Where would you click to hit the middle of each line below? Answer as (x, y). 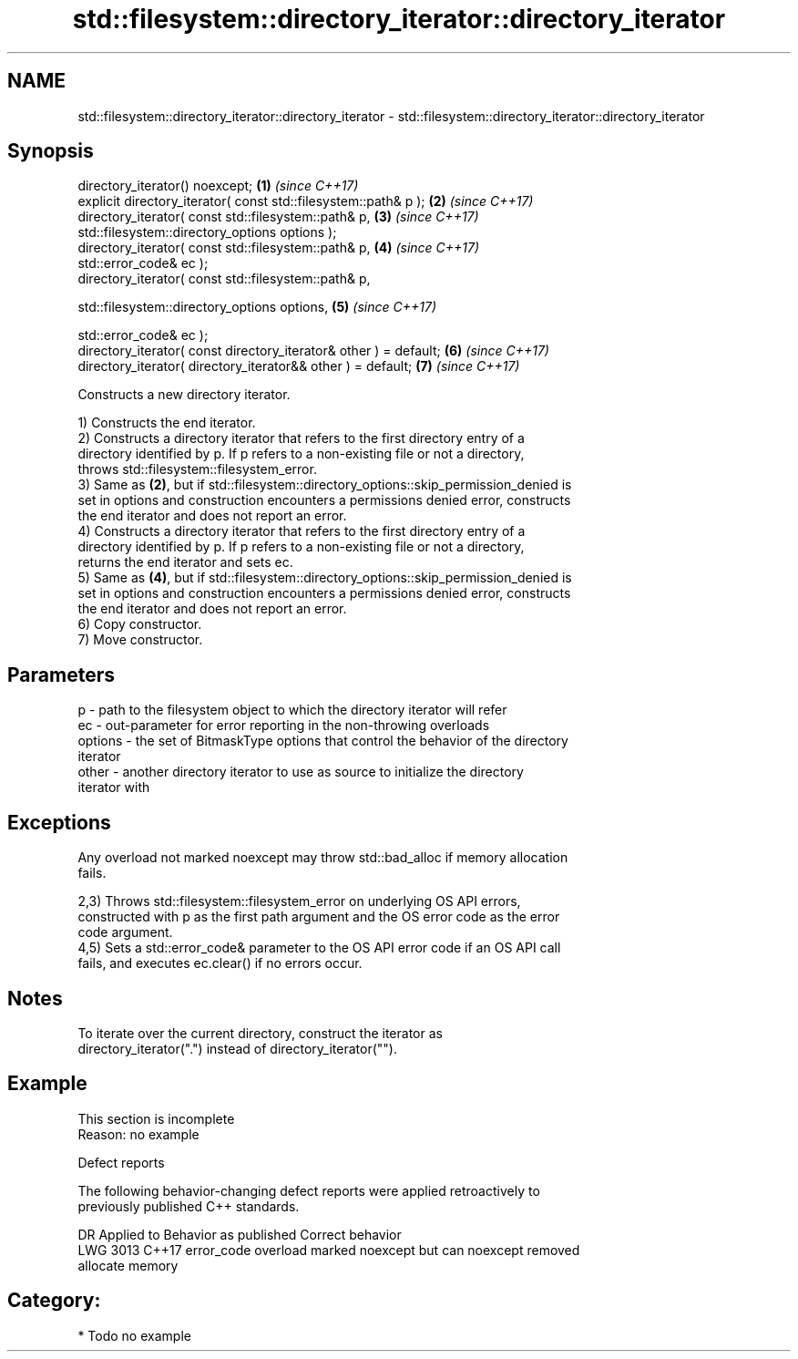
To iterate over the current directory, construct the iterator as (260, 1033)
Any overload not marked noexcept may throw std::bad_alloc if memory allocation (323, 858)
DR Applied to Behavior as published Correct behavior (240, 1234)
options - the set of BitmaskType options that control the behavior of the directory (323, 741)
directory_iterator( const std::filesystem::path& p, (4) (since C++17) (279, 248)
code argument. (125, 932)
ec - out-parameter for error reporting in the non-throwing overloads (284, 726)
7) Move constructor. (140, 640)
